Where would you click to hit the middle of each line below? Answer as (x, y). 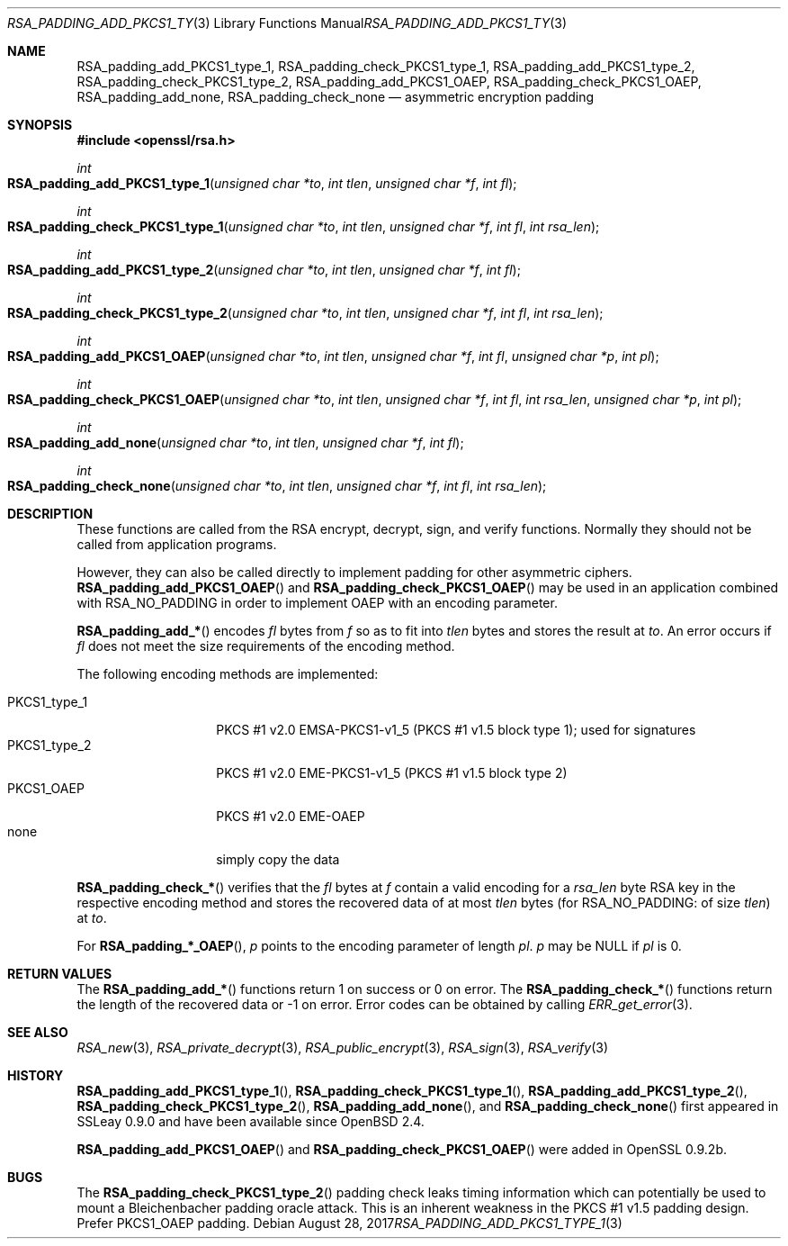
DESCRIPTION (50, 514)
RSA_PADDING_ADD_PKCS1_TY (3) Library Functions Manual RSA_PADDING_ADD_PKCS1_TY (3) (287, 23)
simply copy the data (278, 859)
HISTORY (36, 1075)
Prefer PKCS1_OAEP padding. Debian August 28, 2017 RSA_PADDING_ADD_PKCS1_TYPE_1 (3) (349, 1223)
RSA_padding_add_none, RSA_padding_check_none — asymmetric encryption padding (336, 97)
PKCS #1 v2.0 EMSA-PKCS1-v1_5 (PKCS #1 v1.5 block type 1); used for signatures (456, 730)
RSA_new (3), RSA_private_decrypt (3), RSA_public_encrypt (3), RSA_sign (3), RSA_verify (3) (342, 1047)
